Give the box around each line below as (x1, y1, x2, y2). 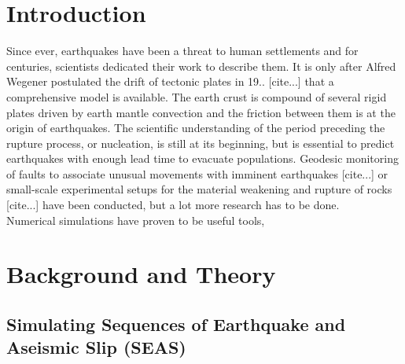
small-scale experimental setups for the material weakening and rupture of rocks (6, 181, 392, 197)
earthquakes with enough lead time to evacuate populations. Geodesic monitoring (6, 150, 399, 167)
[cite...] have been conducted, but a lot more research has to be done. (6, 197, 340, 213)
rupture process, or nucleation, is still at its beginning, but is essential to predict (6, 134, 395, 151)
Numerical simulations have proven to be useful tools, (6, 211, 265, 228)
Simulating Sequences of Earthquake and (6, 312, 346, 336)
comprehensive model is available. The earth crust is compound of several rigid (6, 88, 387, 105)
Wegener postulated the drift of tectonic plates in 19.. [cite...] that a (6, 73, 334, 90)
